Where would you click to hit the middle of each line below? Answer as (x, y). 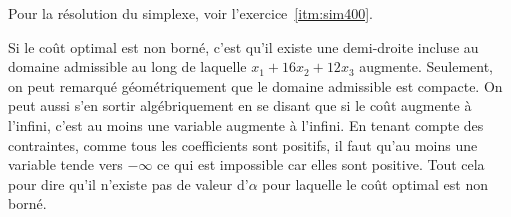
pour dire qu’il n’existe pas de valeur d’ (128, 183)
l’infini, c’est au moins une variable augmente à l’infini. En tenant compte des (246, 124)
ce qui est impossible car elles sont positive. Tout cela (321, 164)
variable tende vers (65, 164)
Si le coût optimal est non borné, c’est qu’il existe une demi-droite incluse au (243, 46)
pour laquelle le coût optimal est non (375, 183)
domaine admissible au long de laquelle (127, 66)
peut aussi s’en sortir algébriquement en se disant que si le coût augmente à (240, 105)
